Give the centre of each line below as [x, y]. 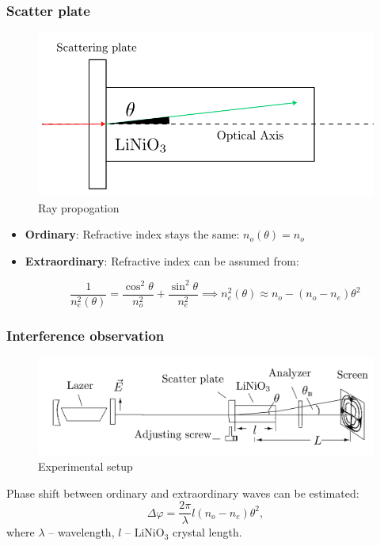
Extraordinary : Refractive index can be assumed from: [162, 260]
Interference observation [85, 335]
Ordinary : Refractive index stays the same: [132, 234]
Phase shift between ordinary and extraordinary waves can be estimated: [183, 493]
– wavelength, [82, 532]
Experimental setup [85, 466]
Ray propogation [79, 207]
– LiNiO [145, 532]
